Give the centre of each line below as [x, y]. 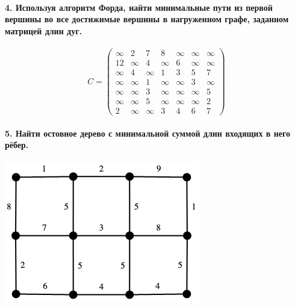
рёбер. [17, 145]
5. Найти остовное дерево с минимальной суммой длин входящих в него [147, 133]
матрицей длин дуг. [44, 30]
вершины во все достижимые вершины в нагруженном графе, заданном [147, 19]
